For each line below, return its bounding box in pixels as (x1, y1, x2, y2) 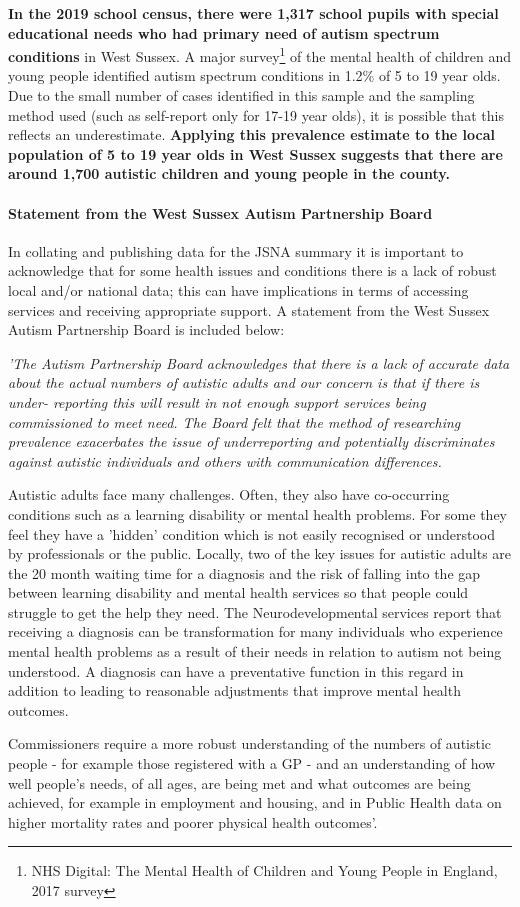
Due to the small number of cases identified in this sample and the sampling (8, 85, 475, 106)
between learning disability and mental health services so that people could (8, 582, 469, 603)
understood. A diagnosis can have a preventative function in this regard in (8, 660, 464, 681)
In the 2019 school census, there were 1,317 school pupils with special (8, 3, 499, 23)
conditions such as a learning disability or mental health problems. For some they (8, 503, 507, 524)
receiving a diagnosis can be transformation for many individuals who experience (8, 621, 503, 642)
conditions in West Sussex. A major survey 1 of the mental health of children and (8, 43, 511, 66)
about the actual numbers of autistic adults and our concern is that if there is (8, 372, 480, 393)
